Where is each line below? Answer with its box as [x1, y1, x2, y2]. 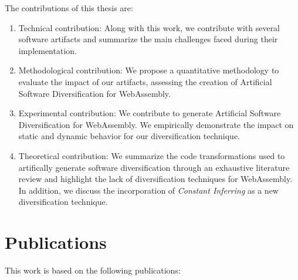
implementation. [18, 44, 77, 56]
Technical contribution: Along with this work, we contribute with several [18, 21, 280, 33]
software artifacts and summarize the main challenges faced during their [18, 33, 278, 45]
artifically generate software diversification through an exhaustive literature [18, 161, 290, 173]
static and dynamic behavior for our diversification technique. [18, 130, 240, 142]
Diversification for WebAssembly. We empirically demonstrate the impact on [18, 118, 294, 130]
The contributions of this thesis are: [5, 2, 133, 14]
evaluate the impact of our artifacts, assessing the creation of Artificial [18, 75, 272, 87]
